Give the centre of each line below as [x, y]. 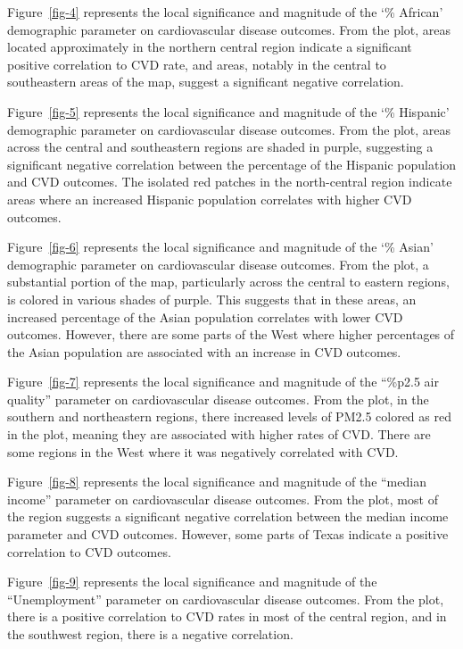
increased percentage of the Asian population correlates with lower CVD [205, 316]
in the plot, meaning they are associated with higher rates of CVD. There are [219, 434]
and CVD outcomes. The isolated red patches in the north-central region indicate [230, 182]
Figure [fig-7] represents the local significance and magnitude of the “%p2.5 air [223, 382]
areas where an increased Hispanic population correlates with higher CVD [210, 199]
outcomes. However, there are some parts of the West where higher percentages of [231, 334]
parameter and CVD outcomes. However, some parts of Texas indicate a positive [228, 534]
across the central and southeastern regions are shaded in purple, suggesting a [220, 147]
